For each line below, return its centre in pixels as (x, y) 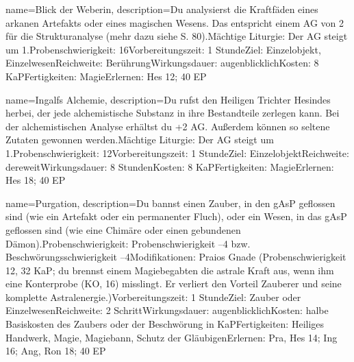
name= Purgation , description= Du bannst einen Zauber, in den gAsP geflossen (170, 203)
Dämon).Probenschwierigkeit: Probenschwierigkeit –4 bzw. (128, 243)
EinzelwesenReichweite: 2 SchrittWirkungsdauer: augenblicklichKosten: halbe (167, 310)
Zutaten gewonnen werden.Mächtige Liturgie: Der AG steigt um (140, 140)
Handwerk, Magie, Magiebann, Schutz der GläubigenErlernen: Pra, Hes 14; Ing (172, 337)
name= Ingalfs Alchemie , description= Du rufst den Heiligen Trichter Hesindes (168, 99)
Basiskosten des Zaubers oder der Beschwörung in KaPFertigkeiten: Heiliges (165, 324)
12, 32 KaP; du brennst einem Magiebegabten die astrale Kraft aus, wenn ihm (170, 270)
